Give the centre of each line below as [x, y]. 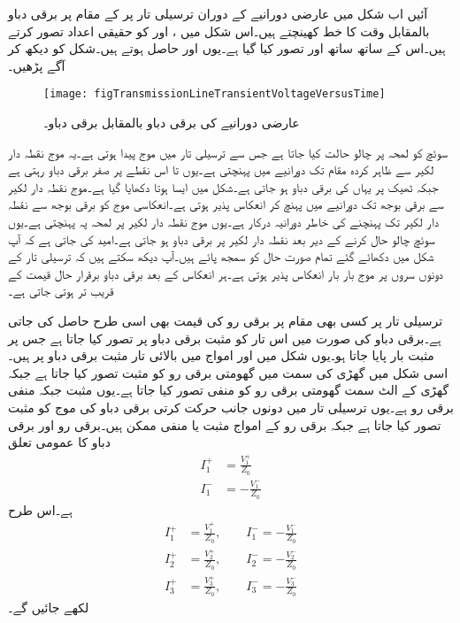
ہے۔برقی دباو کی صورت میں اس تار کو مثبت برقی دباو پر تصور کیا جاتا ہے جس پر [225, 338]
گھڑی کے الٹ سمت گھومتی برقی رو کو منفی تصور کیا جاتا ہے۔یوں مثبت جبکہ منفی [229, 390]
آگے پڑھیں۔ [37, 65]
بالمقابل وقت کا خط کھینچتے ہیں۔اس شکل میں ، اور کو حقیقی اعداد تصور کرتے [219, 31]
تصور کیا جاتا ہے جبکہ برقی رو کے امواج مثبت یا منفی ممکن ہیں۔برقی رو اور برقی [225, 424]
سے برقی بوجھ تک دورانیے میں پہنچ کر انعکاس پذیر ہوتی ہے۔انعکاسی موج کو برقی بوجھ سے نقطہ [226, 204]
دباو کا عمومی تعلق [59, 442]
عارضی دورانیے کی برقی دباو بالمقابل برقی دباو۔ [172, 123]
